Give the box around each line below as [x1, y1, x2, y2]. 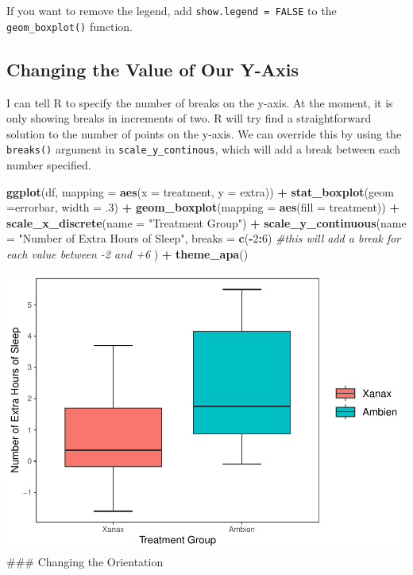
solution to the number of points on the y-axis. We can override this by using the [6, 125, 402, 142]
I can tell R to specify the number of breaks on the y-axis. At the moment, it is [6, 94, 393, 111]
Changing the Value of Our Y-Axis [6, 56, 299, 81]
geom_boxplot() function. [6, 17, 133, 34]
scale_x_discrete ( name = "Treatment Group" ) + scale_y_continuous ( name [6, 214, 407, 231]
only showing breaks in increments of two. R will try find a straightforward [6, 110, 372, 126]
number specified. [6, 156, 91, 173]
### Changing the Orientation [6, 554, 164, 570]
